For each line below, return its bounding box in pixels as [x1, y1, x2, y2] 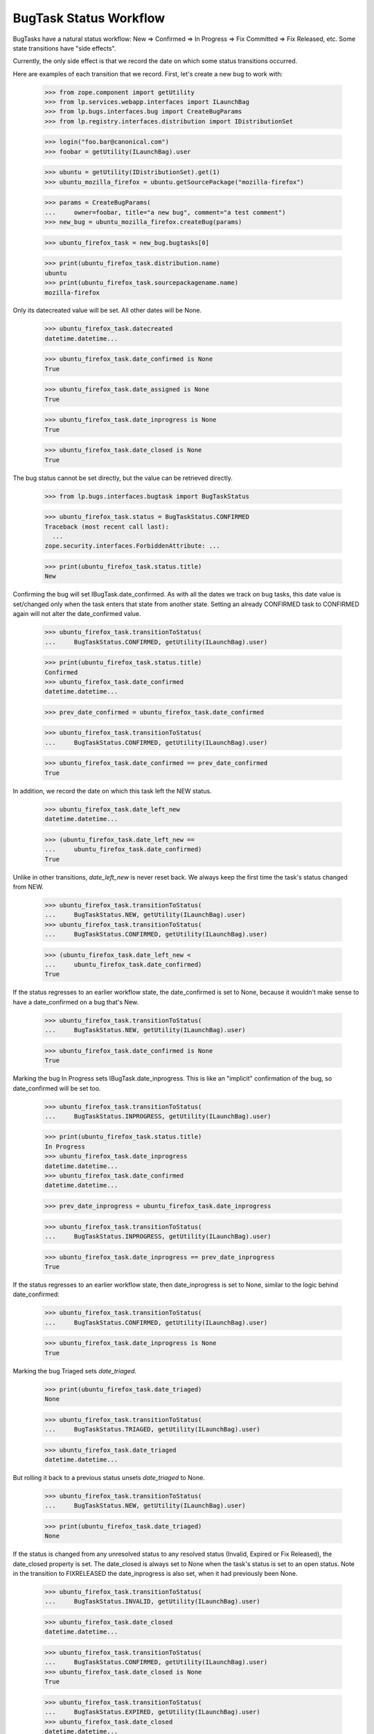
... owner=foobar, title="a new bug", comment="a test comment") [44, 208, 286, 216]
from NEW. [12, 882, 44, 891]
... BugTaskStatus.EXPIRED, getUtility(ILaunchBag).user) [44, 1708, 260, 1716]
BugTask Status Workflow [12, 10, 166, 26]
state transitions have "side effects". [12, 44, 116, 52]
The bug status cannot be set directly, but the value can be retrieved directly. [12, 474, 233, 482]
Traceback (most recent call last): [44, 522, 170, 531]
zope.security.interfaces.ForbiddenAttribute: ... [44, 542, 221, 550]
